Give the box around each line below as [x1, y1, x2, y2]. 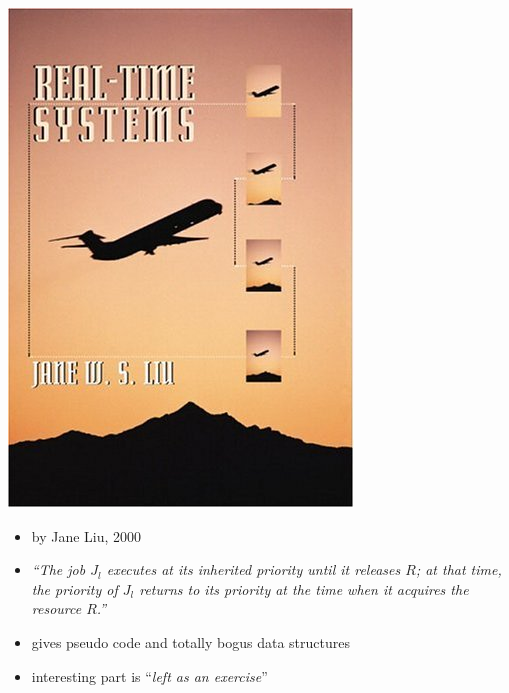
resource [31, 598, 82, 619]
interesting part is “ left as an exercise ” [31, 665, 268, 686]
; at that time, [415, 559, 502, 580]
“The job [31, 559, 86, 580]
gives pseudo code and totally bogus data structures [31, 631, 350, 652]
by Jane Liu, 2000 [31, 525, 142, 546]
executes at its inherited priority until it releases [106, 559, 401, 580]
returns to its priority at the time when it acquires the [139, 578, 469, 599]
